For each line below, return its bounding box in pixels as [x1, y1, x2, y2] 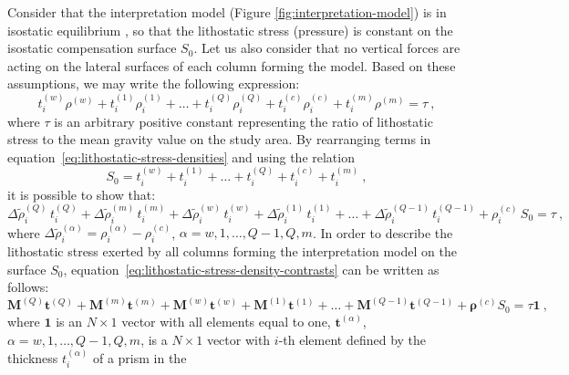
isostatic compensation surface [7, 38, 177, 57]
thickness [7, 348, 58, 367]
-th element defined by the [278, 329, 427, 349]
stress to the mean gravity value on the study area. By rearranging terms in [7, 130, 431, 149]
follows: [7, 277, 49, 297]
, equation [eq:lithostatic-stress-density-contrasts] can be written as [63, 259, 440, 278]
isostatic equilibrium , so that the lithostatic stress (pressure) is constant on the [7, 20, 453, 39]
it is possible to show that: [7, 184, 156, 203]
